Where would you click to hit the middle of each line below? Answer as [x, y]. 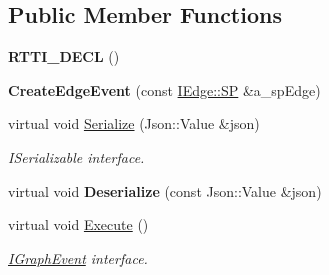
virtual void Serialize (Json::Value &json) [134, 123]
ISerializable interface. [76, 156]
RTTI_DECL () [64, 56]
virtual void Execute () [78, 224]
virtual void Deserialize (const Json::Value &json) [165, 190]
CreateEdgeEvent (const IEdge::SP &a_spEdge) [164, 89]
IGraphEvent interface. [78, 257]
